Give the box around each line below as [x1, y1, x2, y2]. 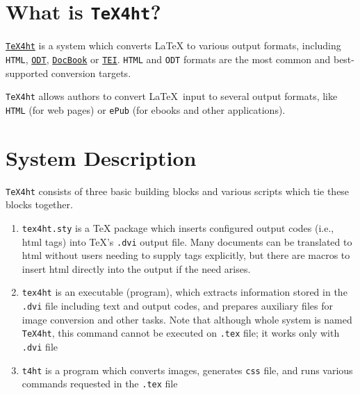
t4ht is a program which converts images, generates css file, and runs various [22, 362, 353, 377]
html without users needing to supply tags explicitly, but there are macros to [22, 248, 350, 262]
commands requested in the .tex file [22, 376, 178, 391]
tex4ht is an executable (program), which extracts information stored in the [22, 285, 347, 299]
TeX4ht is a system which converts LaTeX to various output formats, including [6, 38, 341, 53]
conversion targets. [51, 65, 131, 80]
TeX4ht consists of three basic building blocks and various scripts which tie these [6, 183, 350, 198]
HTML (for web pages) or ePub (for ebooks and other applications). [6, 102, 286, 117]
